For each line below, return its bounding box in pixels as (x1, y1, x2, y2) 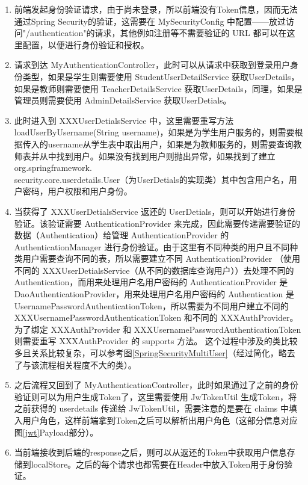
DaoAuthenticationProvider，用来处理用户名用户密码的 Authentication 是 (14, 288, 295, 300)
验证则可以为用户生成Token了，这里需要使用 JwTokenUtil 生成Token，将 (14, 390, 297, 403)
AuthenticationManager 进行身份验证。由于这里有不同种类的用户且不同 (14, 240, 290, 253)
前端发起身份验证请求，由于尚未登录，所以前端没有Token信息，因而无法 (14, 3, 298, 15)
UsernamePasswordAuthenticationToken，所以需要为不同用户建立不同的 (14, 299, 289, 312)
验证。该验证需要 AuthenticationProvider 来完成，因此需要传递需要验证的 (14, 217, 300, 229)
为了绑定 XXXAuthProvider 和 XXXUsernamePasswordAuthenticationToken (14, 323, 301, 335)
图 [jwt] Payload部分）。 (14, 425, 99, 438)
